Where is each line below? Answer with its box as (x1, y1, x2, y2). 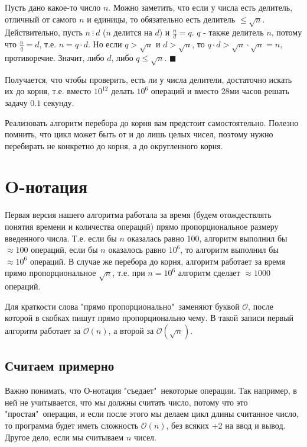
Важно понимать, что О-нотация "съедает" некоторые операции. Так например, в (5, 384, 297, 397)
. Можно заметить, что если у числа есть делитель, (108, 1, 293, 13)
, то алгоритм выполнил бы (180, 243, 279, 256)
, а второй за (108, 324, 154, 336)
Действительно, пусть (5, 26, 83, 38)
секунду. (43, 96, 74, 108)
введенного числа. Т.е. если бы (5, 231, 117, 244)
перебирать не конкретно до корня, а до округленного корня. (5, 139, 223, 152)
